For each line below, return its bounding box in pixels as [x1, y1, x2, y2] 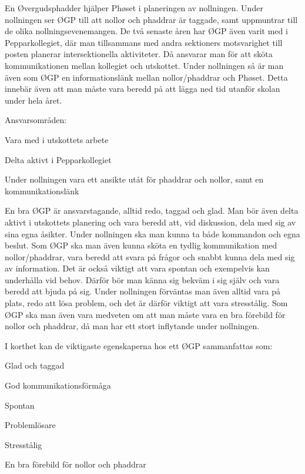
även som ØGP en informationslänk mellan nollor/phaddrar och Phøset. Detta [5, 71, 288, 83]
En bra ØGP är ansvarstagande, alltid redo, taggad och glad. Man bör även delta [5, 204, 299, 217]
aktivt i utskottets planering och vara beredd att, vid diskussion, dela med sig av [5, 216, 296, 228]
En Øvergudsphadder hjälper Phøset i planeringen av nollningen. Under [5, 2, 263, 14]
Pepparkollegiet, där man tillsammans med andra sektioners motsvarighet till [5, 36, 283, 48]
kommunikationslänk [5, 184, 79, 197]
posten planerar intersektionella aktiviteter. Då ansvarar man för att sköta [5, 48, 273, 60]
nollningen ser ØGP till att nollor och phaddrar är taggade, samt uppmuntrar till [5, 13, 298, 25]
